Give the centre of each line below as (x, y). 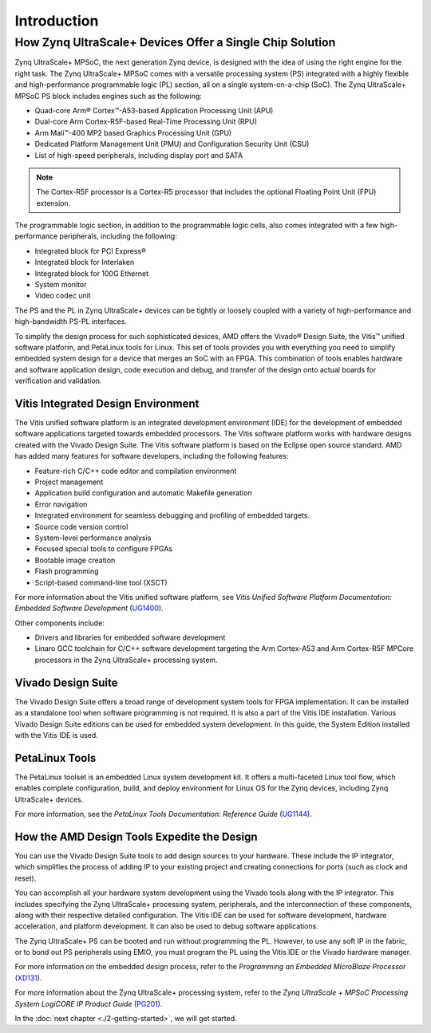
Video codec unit (63, 296)
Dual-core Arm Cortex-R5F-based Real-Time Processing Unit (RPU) (146, 122)
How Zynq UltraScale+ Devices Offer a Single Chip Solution (175, 42)
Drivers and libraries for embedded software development (130, 637)
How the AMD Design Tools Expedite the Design (136, 836)
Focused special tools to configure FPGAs (104, 549)
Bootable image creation (75, 560)
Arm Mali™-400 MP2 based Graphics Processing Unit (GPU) (133, 132)
